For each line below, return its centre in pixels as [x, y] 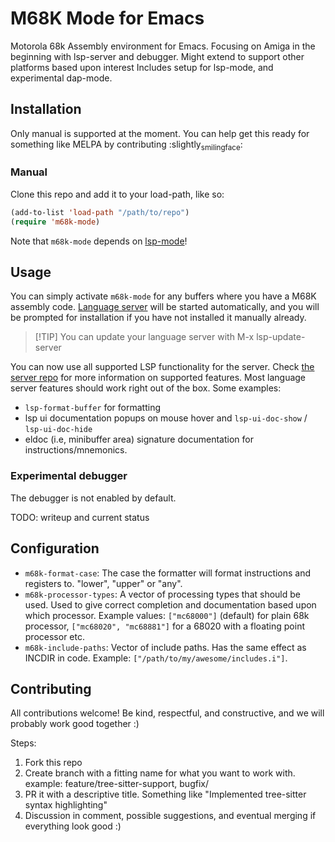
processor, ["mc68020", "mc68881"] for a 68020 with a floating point [164, 626]
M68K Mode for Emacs [107, 18]
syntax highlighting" [66, 805]
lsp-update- [281, 337]
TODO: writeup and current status [80, 517]
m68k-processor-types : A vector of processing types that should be [162, 594]
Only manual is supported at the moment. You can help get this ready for [160, 133]
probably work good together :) [75, 724]
